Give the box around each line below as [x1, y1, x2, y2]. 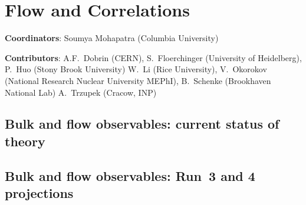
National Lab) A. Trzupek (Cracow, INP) [5, 86, 157, 98]
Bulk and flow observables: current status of [5, 115, 279, 133]
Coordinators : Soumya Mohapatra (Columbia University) [5, 32, 219, 44]
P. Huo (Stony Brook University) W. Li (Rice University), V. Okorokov [5, 63, 267, 75]
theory [5, 132, 45, 150]
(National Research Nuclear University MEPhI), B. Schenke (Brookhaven [5, 74, 271, 86]
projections [5, 184, 74, 202]
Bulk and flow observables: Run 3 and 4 [5, 166, 255, 184]
